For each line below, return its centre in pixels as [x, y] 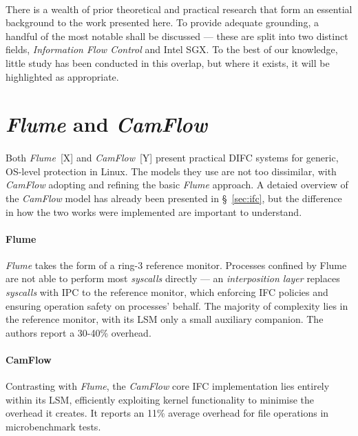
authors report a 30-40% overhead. [78, 332]
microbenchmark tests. [53, 427]
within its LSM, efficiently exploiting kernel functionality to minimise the [160, 399]
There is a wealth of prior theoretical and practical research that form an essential [179, 9]
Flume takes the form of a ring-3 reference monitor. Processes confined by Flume [176, 265]
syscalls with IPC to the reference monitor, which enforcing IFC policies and [167, 292]
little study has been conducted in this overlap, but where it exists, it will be [168, 62]
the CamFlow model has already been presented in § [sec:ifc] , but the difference [174, 198]
